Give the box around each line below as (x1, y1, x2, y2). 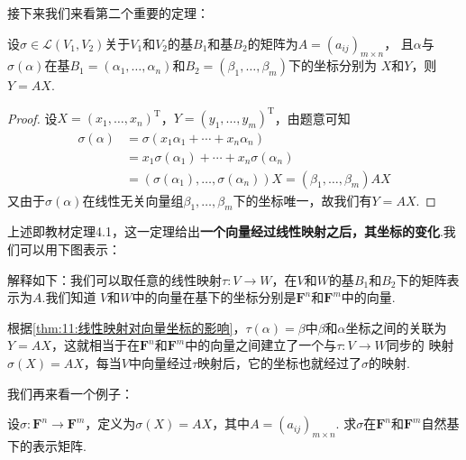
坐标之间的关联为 (345, 317, 447, 336)
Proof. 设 (7, 108, 58, 127)
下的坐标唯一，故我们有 (233, 190, 372, 209)
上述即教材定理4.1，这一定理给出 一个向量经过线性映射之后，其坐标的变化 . (7, 222, 443, 241)
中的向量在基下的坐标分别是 (132, 288, 297, 307)
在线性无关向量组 (82, 190, 184, 209)
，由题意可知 (274, 108, 351, 127)
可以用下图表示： (19, 239, 121, 258)
